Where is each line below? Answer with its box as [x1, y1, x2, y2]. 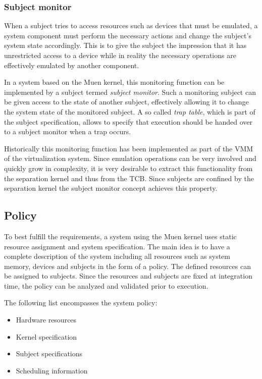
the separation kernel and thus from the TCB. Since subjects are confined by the [4, 173, 254, 183]
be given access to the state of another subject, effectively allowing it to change [4, 96, 249, 107]
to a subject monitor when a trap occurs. [4, 126, 131, 137]
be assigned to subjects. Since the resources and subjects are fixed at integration [4, 270, 252, 281]
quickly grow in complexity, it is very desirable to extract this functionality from [4, 163, 253, 173]
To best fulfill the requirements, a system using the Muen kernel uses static [4, 231, 237, 241]
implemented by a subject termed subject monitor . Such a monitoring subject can [4, 86, 256, 97]
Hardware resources [16, 314, 77, 325]
